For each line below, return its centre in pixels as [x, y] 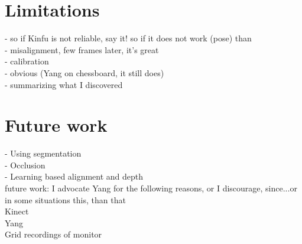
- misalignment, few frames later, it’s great [82, 49]
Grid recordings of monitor [53, 234]
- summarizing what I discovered [64, 84]
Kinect [17, 211]
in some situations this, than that [65, 199]
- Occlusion [25, 165]
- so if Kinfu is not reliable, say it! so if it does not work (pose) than [128, 38]
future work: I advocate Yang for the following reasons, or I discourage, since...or [151, 188]
